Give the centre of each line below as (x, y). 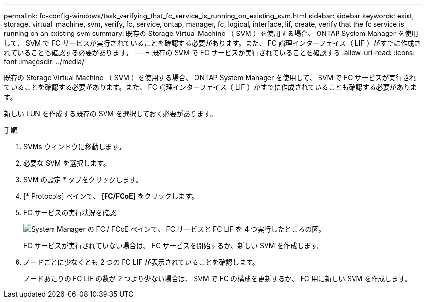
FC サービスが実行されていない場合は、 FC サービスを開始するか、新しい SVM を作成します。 (174, 245)
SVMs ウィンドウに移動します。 (74, 146)
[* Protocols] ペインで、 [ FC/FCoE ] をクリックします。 (111, 196)
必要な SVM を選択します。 (67, 163)
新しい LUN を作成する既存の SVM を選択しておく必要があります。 (110, 113)
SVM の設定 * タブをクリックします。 (83, 179)
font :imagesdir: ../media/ (44, 61)
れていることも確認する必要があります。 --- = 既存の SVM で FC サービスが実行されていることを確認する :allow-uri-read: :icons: (210, 53)
